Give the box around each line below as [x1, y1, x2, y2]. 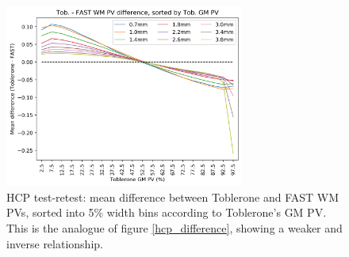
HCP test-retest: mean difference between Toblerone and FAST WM [6, 188, 339, 205]
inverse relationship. [6, 235, 103, 251]
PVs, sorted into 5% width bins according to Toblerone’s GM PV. [6, 204, 327, 221]
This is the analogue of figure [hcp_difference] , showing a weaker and [6, 220, 343, 236]
